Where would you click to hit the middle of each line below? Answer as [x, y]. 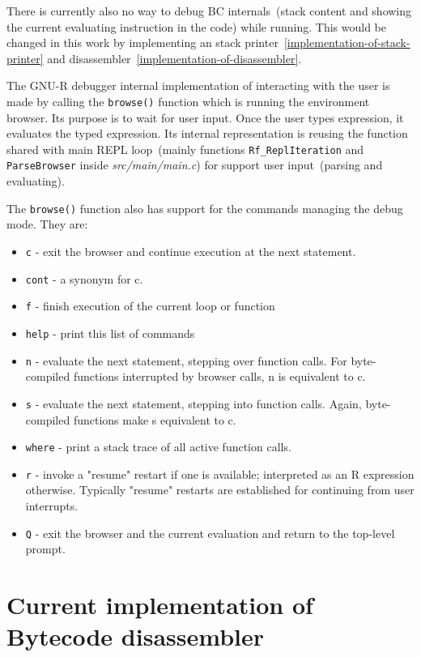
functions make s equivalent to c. [155, 419]
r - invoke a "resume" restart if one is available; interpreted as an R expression [220, 474]
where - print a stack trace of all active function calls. [158, 447]
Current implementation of [160, 605]
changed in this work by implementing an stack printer [142, 43]
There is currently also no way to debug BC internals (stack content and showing [209, 11]
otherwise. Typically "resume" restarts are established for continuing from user [220, 490]
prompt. [45, 549]
